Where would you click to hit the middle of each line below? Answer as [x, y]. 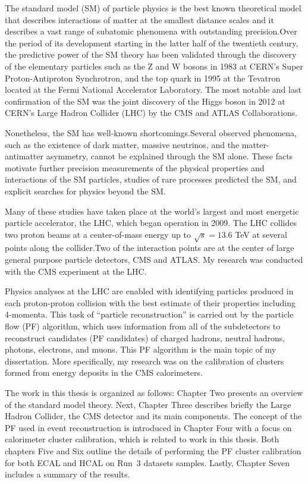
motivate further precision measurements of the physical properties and [135, 167]
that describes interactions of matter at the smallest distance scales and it [139, 19]
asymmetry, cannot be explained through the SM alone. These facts [169, 156]
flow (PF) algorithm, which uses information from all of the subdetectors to [143, 326]
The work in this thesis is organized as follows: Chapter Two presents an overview [154, 392]
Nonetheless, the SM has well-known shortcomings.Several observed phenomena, [151, 132]
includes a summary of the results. [67, 474]
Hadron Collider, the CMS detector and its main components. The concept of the [153, 416]
